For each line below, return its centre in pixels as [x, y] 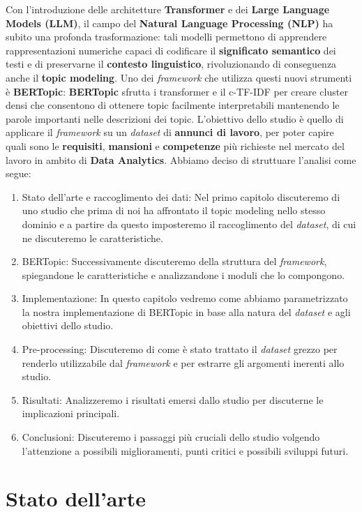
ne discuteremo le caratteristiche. [92, 238]
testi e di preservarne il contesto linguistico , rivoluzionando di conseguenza [171, 64]
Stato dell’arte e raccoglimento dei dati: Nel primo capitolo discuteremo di [181, 196]
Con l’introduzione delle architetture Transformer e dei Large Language [168, 9]
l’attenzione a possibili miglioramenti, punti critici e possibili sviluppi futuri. [185, 450]
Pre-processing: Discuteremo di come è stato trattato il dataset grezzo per [180, 349]
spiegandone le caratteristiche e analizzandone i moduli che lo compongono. [183, 274]
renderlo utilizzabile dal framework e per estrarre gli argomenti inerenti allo [183, 362]
